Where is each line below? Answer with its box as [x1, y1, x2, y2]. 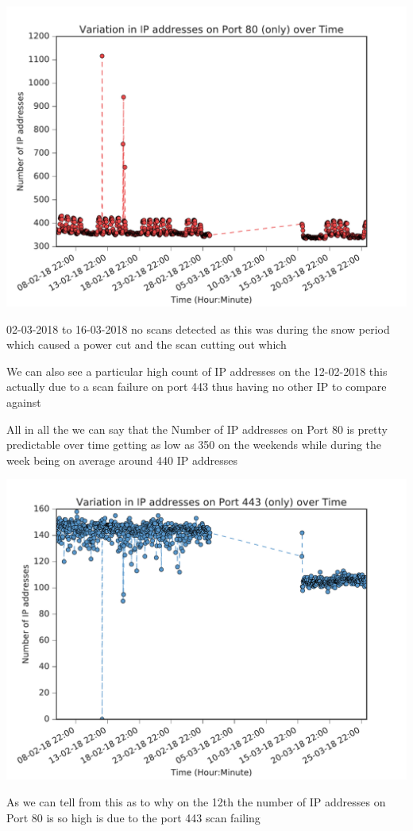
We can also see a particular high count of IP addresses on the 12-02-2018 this [6, 362, 388, 379]
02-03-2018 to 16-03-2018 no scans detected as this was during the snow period [6, 320, 390, 337]
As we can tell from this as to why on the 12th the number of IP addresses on [6, 793, 386, 810]
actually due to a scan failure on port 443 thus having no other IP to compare [6, 378, 387, 395]
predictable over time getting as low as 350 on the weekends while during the [6, 436, 382, 453]
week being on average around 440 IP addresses [6, 451, 238, 468]
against [6, 393, 41, 410]
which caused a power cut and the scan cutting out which [6, 336, 287, 353]
